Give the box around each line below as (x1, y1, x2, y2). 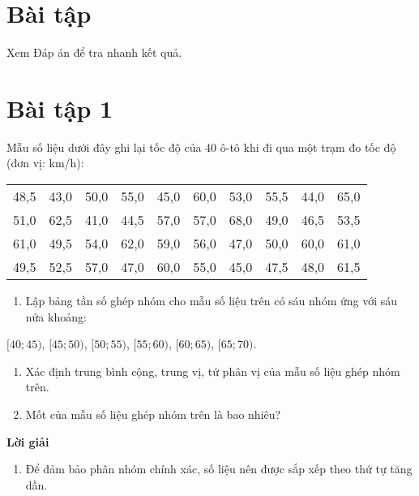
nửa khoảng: (25, 308, 87, 325)
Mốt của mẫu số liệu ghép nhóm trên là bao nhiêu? (25, 406, 281, 422)
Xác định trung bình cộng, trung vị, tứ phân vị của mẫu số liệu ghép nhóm (25, 362, 400, 379)
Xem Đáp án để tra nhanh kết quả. (6, 44, 182, 61)
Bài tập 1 (6, 91, 113, 124)
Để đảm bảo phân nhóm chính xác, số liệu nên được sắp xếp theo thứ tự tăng (25, 460, 413, 477)
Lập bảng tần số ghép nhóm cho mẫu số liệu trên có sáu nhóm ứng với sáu (25, 292, 398, 309)
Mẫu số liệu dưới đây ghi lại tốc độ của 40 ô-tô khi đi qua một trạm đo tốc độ (6, 138, 396, 155)
